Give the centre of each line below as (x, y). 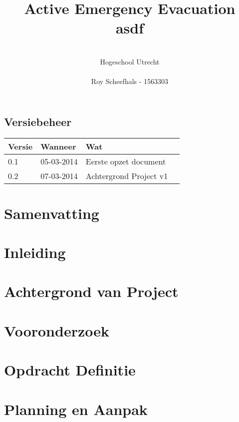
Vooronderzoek (57, 330)
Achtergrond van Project (91, 291)
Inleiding (35, 252)
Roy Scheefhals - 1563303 (130, 81)
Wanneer (58, 146)
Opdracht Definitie (70, 370)
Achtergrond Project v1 (127, 175)
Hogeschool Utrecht (130, 61)
